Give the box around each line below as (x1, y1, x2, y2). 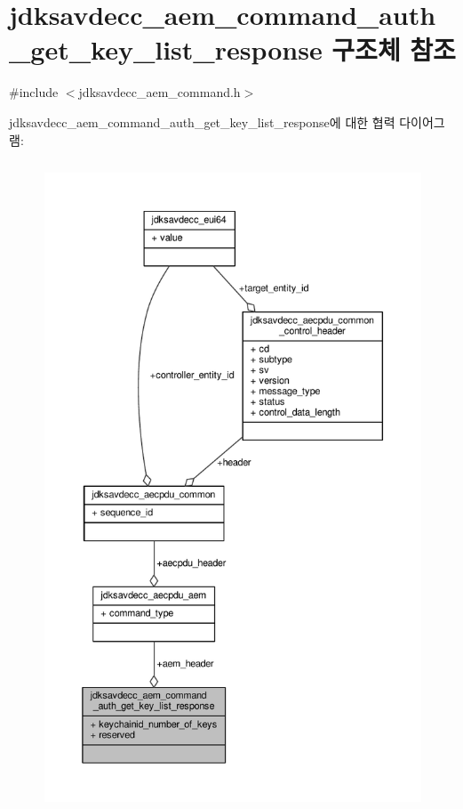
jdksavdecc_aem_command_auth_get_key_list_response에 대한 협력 (9, 112, 395, 131)
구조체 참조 (331, 31, 456, 68)
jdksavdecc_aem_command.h (78, 83, 241, 101)
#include (9, 83, 59, 101)
